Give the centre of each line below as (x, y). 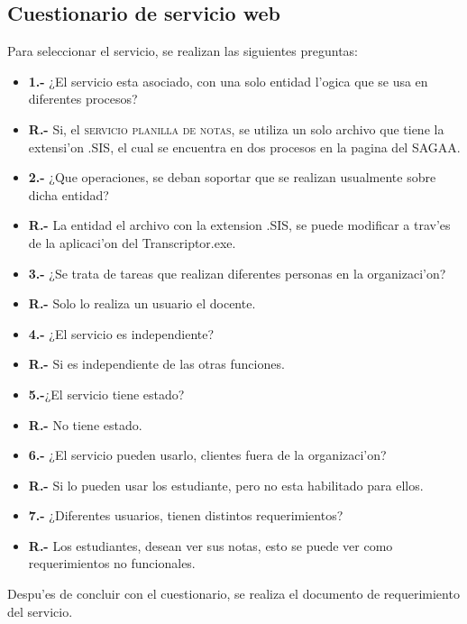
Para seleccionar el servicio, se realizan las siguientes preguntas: (183, 51)
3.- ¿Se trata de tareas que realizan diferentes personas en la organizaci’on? (237, 273)
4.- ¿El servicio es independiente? (121, 333)
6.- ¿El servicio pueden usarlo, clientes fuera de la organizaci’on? (207, 455)
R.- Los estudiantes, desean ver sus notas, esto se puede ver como (211, 545)
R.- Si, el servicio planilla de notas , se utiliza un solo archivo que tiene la (236, 128)
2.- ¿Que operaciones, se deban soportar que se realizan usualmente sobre (232, 177)
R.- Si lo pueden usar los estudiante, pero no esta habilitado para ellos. (226, 485)
